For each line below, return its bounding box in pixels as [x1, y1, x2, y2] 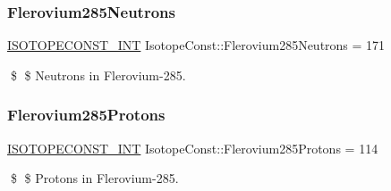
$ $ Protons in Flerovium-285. [10, 169, 179, 187]
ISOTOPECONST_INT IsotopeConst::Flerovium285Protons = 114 [7, 138, 378, 157]
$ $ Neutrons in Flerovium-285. [10, 65, 186, 84]
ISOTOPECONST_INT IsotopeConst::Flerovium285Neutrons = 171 [7, 36, 386, 54]
